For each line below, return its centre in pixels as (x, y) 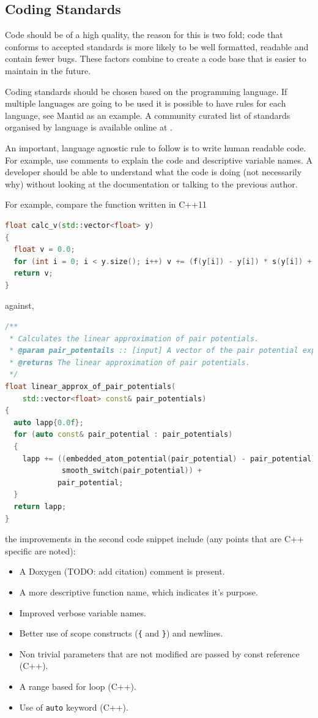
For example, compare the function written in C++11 (106, 204)
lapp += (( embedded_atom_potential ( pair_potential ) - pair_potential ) (169, 459)
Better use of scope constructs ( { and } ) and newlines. (121, 633)
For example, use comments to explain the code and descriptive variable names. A (159, 160)
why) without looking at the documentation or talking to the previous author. (151, 183)
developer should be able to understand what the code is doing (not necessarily (153, 172)
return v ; (33, 274)
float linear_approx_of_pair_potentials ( (91, 387)
